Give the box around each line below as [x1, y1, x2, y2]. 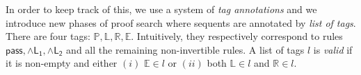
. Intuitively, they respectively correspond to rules [131, 29, 343, 43]
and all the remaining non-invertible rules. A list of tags [66, 42, 305, 56]
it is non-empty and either [6, 56, 118, 70]
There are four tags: [6, 29, 90, 43]
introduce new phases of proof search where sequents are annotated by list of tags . [6, 15, 356, 30]
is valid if [313, 42, 353, 56]
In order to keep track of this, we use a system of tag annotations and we [6, 2, 317, 16]
